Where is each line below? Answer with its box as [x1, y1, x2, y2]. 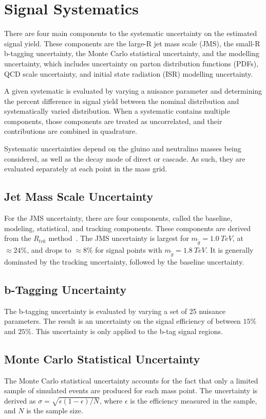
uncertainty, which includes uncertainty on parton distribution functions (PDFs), [4, 58, 259, 68]
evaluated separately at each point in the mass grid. [4, 163, 167, 174]
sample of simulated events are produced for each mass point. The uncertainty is [4, 385, 258, 396]
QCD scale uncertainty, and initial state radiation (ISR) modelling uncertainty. [4, 68, 253, 79]
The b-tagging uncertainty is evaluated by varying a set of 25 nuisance [4, 305, 226, 316]
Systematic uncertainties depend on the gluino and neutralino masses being [4, 143, 241, 154]
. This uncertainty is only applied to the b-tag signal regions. [31, 325, 223, 336]
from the [4, 233, 31, 243]
